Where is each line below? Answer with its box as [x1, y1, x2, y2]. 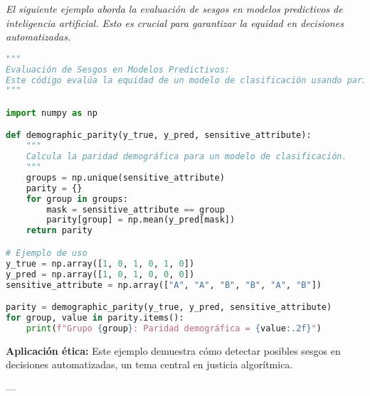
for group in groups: [26, 193, 128, 204]
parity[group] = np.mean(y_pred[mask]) [46, 215, 236, 225]
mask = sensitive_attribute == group [46, 204, 225, 215]
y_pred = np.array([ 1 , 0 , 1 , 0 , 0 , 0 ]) [6, 269, 195, 279]
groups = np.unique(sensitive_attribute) [26, 172, 225, 183]
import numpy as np [6, 107, 97, 118]
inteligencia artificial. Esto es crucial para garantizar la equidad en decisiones [6, 15, 344, 30]
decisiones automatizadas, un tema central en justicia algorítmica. [6, 357, 293, 372]
